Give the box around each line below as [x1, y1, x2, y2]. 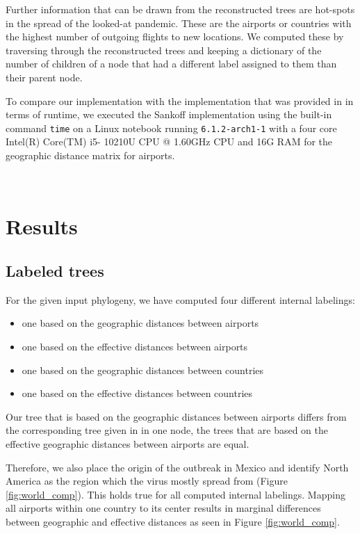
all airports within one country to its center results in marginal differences [6, 501, 321, 515]
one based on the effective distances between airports [22, 339, 248, 353]
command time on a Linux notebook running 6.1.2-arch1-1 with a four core [6, 120, 337, 135]
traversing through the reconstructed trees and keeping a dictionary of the [6, 42, 322, 57]
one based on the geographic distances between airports [22, 316, 259, 330]
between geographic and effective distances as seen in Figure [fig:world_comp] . [6, 514, 340, 528]
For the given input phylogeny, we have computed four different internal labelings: [6, 292, 355, 307]
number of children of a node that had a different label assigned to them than [6, 56, 337, 71]
